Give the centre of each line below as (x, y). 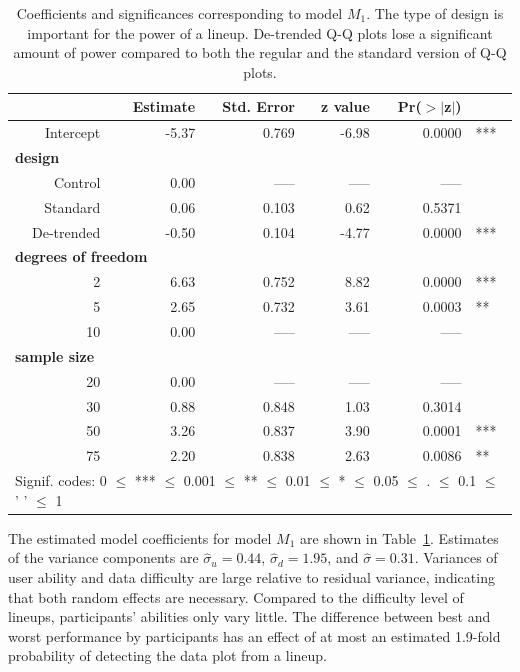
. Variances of (456, 557)
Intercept (73, 132)
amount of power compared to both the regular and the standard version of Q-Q (260, 52)
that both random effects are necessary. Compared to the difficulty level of (236, 596)
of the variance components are (103, 557)
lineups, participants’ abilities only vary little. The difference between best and (249, 616)
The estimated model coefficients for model (140, 537)
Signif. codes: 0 (61, 480)
